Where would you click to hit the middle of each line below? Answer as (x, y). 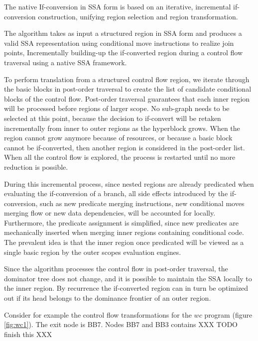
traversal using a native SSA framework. (65, 62)
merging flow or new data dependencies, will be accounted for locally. (110, 213)
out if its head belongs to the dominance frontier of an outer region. (108, 298)
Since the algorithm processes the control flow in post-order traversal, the (116, 269)
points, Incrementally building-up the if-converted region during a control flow (124, 53)
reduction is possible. (36, 167)
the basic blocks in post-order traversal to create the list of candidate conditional (128, 89)
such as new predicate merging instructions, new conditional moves (142, 203)
